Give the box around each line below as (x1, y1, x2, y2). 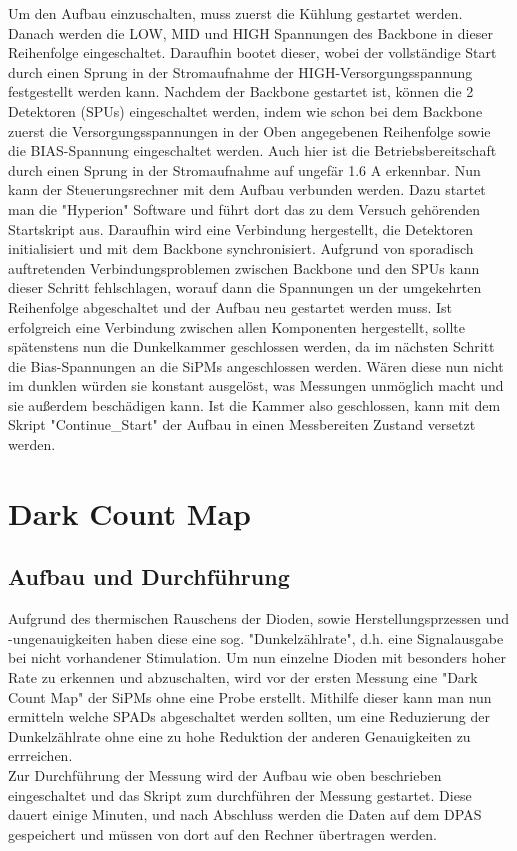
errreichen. (8, 745, 73, 766)
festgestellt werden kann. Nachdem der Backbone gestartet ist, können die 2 (8, 81, 474, 102)
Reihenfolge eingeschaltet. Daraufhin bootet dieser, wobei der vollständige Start (8, 42, 497, 63)
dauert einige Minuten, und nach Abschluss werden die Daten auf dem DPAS (8, 804, 482, 825)
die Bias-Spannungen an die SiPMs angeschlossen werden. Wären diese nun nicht (8, 355, 504, 376)
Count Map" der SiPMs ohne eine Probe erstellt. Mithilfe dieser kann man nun (8, 686, 492, 707)
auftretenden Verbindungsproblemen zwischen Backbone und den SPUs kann (8, 257, 480, 278)
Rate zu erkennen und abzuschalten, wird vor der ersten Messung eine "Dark (8, 667, 478, 688)
